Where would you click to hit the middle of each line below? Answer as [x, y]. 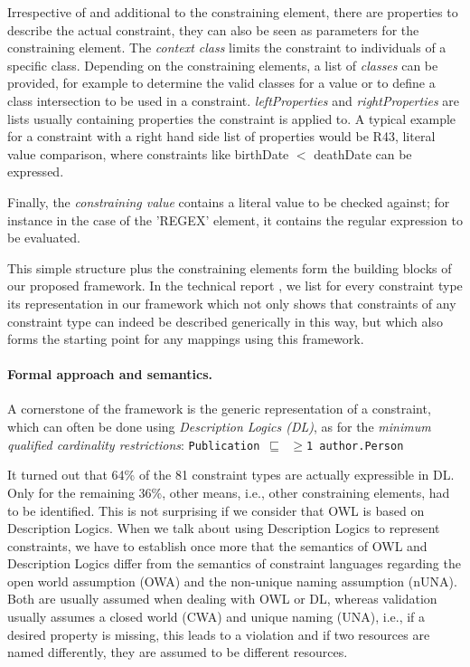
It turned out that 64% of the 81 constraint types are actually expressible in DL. [231, 475]
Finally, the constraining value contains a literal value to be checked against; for [229, 201]
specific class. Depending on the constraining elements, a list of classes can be [223, 65]
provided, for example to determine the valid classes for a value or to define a [221, 83]
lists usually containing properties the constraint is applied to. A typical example [232, 118]
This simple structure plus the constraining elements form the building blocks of [230, 267]
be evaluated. [44, 238]
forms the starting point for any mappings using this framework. [186, 339]
